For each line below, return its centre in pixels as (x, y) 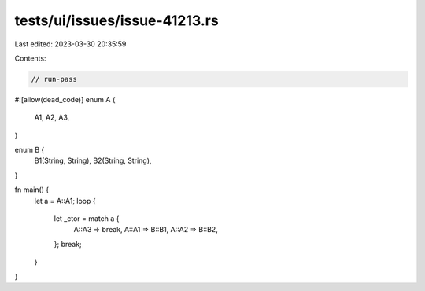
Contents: (30, 58)
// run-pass (54, 79)
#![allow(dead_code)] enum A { (65, 99)
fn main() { (32, 190)
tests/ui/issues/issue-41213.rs (117, 20)
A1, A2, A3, (52, 117)
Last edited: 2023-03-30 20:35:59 (70, 44)
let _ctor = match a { (87, 219)
